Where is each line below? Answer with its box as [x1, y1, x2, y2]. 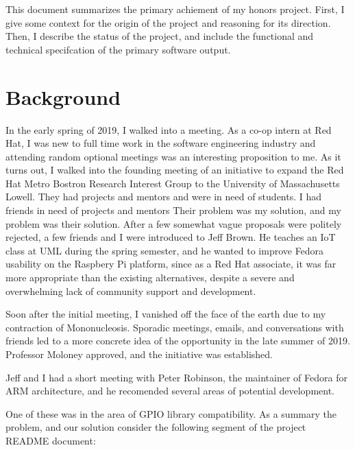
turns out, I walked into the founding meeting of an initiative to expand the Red [5, 163, 344, 177]
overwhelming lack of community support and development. [5, 283, 256, 298]
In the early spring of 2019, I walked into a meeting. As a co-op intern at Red [5, 122, 332, 137]
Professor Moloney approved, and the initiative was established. [5, 347, 273, 361]
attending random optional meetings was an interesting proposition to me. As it [5, 149, 341, 163]
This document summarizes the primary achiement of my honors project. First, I [5, 2, 345, 16]
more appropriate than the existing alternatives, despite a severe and [5, 270, 295, 285]
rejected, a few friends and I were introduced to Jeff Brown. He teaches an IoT [5, 230, 336, 244]
